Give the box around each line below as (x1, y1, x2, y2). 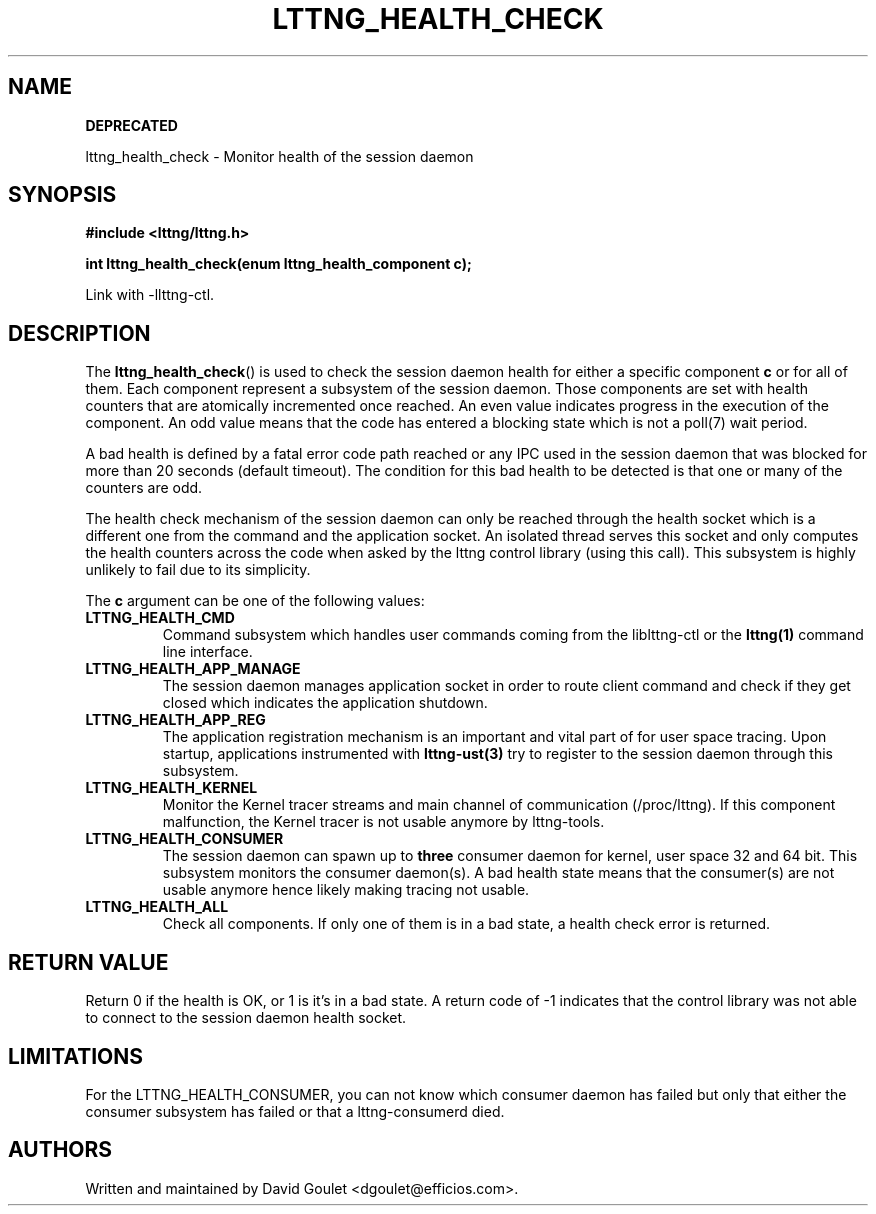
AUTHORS (8, 1137, 113, 1163)
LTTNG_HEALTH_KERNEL (85, 779, 258, 797)
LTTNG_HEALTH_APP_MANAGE (85, 660, 301, 678)
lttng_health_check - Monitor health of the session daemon (85, 147, 474, 165)
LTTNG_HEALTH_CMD (85, 609, 235, 627)
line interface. (162, 643, 253, 661)
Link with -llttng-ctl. (85, 286, 215, 304)
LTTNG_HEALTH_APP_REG (85, 711, 266, 729)
